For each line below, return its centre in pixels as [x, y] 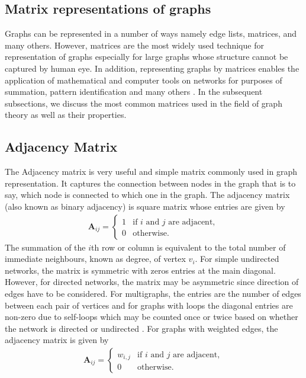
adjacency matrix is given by [57, 340]
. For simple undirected [237, 259]
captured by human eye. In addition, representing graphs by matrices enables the [152, 68]
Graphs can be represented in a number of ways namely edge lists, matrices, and [151, 33]
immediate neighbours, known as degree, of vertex [95, 259]
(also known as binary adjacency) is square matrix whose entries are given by [145, 206]
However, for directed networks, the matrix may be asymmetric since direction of [152, 282]
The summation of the [45, 247]
